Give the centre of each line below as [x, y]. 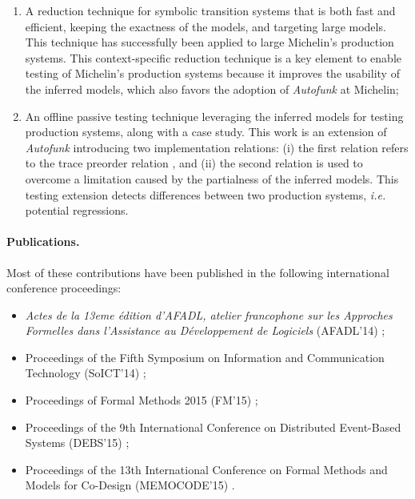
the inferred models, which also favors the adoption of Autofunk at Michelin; [212, 89]
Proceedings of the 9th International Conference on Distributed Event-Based [213, 427]
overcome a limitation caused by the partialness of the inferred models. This [212, 178]
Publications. [43, 241]
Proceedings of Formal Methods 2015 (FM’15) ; [142, 400]
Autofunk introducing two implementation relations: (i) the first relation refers [217, 147]
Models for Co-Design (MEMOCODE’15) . [130, 485]
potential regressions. [77, 210]
